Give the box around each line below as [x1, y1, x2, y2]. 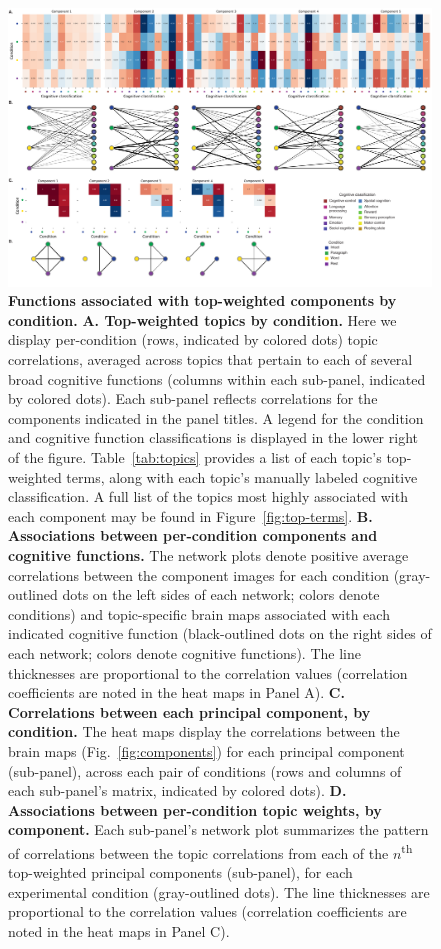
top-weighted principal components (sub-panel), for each [8, 862, 353, 883]
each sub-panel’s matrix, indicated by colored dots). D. [8, 780, 347, 801]
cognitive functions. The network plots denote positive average [8, 544, 409, 565]
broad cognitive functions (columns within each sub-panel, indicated [8, 368, 426, 389]
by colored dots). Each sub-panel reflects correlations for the [8, 388, 378, 409]
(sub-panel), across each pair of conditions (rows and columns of [8, 760, 402, 781]
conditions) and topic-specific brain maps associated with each [8, 603, 390, 624]
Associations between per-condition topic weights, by [8, 799, 382, 820]
